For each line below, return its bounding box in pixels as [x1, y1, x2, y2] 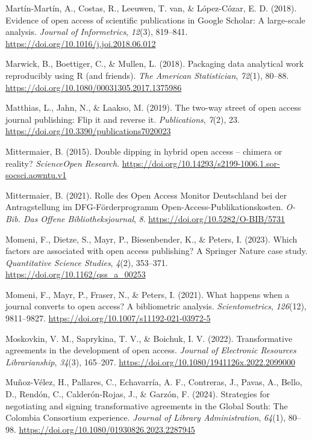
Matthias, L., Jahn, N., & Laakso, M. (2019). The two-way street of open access [5, 101, 301, 114]
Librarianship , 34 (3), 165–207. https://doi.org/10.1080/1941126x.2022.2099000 [5, 355, 295, 368]
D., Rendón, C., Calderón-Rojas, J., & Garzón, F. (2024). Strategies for [5, 388, 270, 400]
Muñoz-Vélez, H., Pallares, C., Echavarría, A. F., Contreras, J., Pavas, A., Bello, [5, 376, 302, 388]
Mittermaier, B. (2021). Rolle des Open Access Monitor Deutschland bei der [5, 188, 287, 201]
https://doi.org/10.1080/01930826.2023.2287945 [19, 423, 195, 435]
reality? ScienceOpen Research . [5, 156, 120, 169]
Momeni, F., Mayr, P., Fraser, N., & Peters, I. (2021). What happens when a [5, 288, 290, 300]
